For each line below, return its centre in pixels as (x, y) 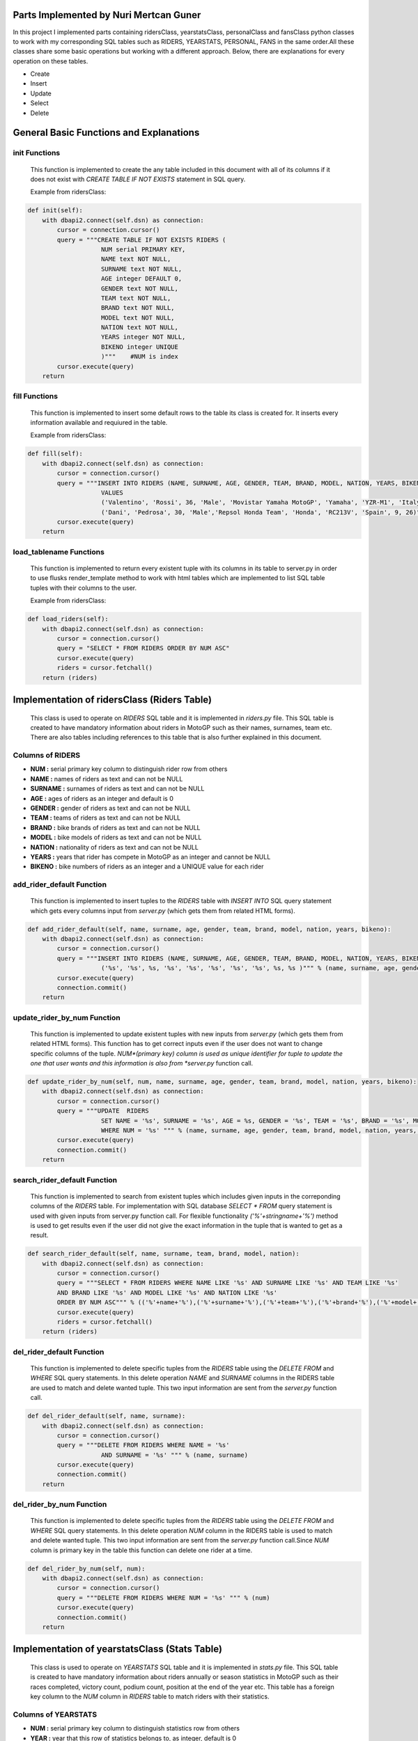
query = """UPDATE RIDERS (103, 1111)
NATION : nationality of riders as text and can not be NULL (114, 847)
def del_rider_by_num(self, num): (86, 1568)
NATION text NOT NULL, (140, 328)
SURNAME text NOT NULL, (142, 269)
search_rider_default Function (65, 1180)
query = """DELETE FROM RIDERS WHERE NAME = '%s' (143, 1445)
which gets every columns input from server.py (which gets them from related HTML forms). (163, 911)
